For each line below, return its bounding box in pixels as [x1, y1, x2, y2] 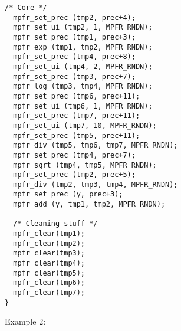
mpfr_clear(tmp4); [13, 259, 85, 268]
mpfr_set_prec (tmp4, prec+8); [13, 53, 136, 61]
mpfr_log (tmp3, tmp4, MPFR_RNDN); [13, 82, 153, 91]
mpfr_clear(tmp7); [13, 289, 85, 297]
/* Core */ [5, 4, 47, 12]
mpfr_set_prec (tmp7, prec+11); [13, 112, 140, 120]
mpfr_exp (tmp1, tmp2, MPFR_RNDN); [13, 42, 153, 51]
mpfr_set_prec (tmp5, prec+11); [13, 131, 140, 140]
